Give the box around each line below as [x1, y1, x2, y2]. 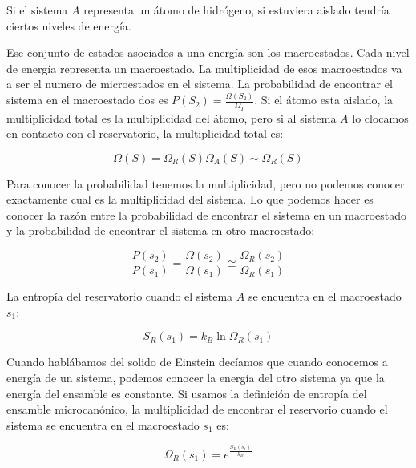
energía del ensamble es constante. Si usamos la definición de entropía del [6, 385, 367, 401]
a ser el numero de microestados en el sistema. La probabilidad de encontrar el [6, 75, 393, 92]
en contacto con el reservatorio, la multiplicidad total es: [6, 125, 284, 142]
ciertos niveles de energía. [6, 17, 131, 34]
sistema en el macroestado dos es [6, 91, 168, 108]
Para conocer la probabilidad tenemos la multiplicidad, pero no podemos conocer [6, 175, 405, 192]
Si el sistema [6, 2, 68, 18]
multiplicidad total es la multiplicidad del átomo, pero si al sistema [6, 109, 337, 126]
